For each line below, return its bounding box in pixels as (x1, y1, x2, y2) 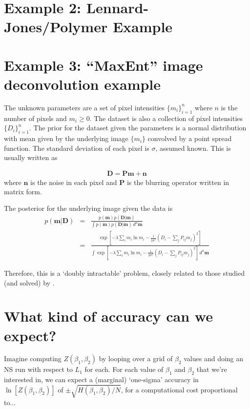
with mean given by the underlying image (4, 133, 128, 143)
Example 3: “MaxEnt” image (4, 55, 203, 75)
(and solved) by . (4, 277, 55, 287)
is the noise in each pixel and (30, 177, 117, 187)
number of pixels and (4, 113, 67, 123)
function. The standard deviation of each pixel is (4, 143, 149, 153)
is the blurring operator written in (126, 177, 229, 187)
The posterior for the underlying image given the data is (4, 203, 173, 213)
